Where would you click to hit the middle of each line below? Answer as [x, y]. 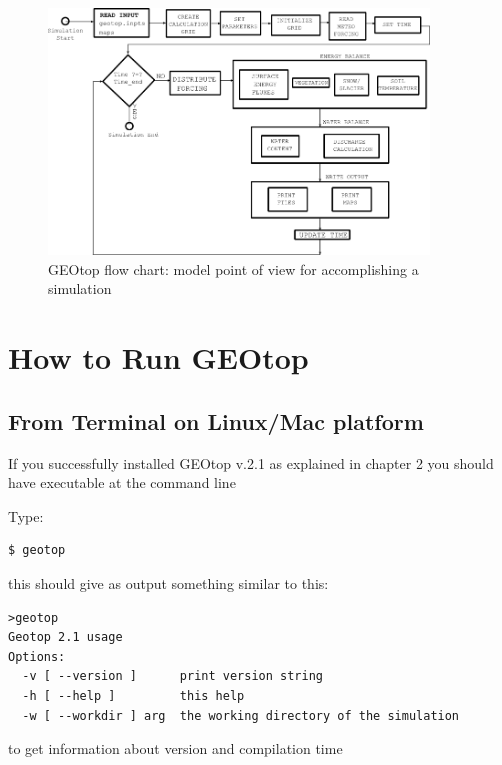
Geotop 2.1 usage [65, 637]
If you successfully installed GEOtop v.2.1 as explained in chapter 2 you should [251, 462]
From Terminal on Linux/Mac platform [216, 420]
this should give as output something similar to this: [168, 582]
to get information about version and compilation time [175, 748]
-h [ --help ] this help [133, 695]
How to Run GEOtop [158, 357]
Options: [37, 656]
